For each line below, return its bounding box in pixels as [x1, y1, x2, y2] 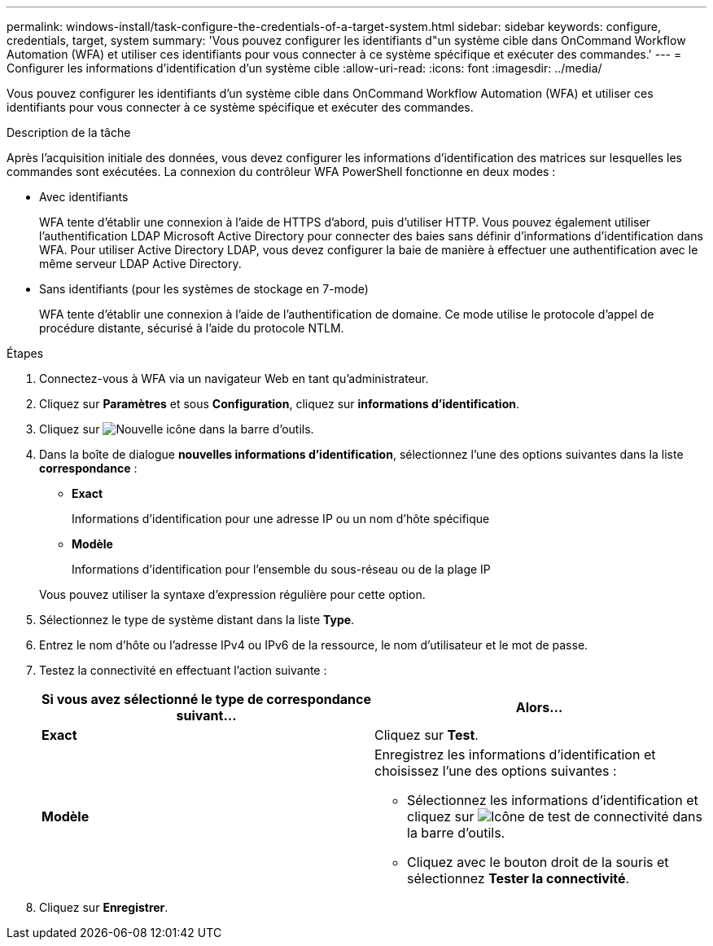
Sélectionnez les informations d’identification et [407, 792, 698, 808]
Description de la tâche [7, 125, 131, 139]
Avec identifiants [39, 190, 129, 204]
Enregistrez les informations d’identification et [374, 746, 656, 763]
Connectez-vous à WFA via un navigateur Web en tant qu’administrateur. [39, 372, 429, 385]
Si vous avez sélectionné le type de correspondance [42, 691, 371, 707]
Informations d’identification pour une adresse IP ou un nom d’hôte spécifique [72, 512, 490, 526]
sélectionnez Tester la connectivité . [407, 870, 630, 887]
